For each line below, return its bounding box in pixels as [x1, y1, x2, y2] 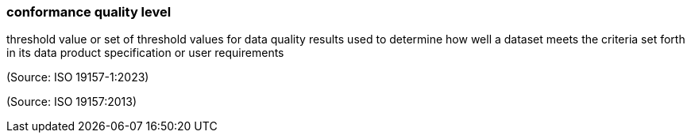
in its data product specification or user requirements [6, 46, 284, 60]
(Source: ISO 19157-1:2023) [6, 70, 149, 85]
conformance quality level [6, 4, 172, 20]
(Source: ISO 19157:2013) [6, 95, 137, 109]
